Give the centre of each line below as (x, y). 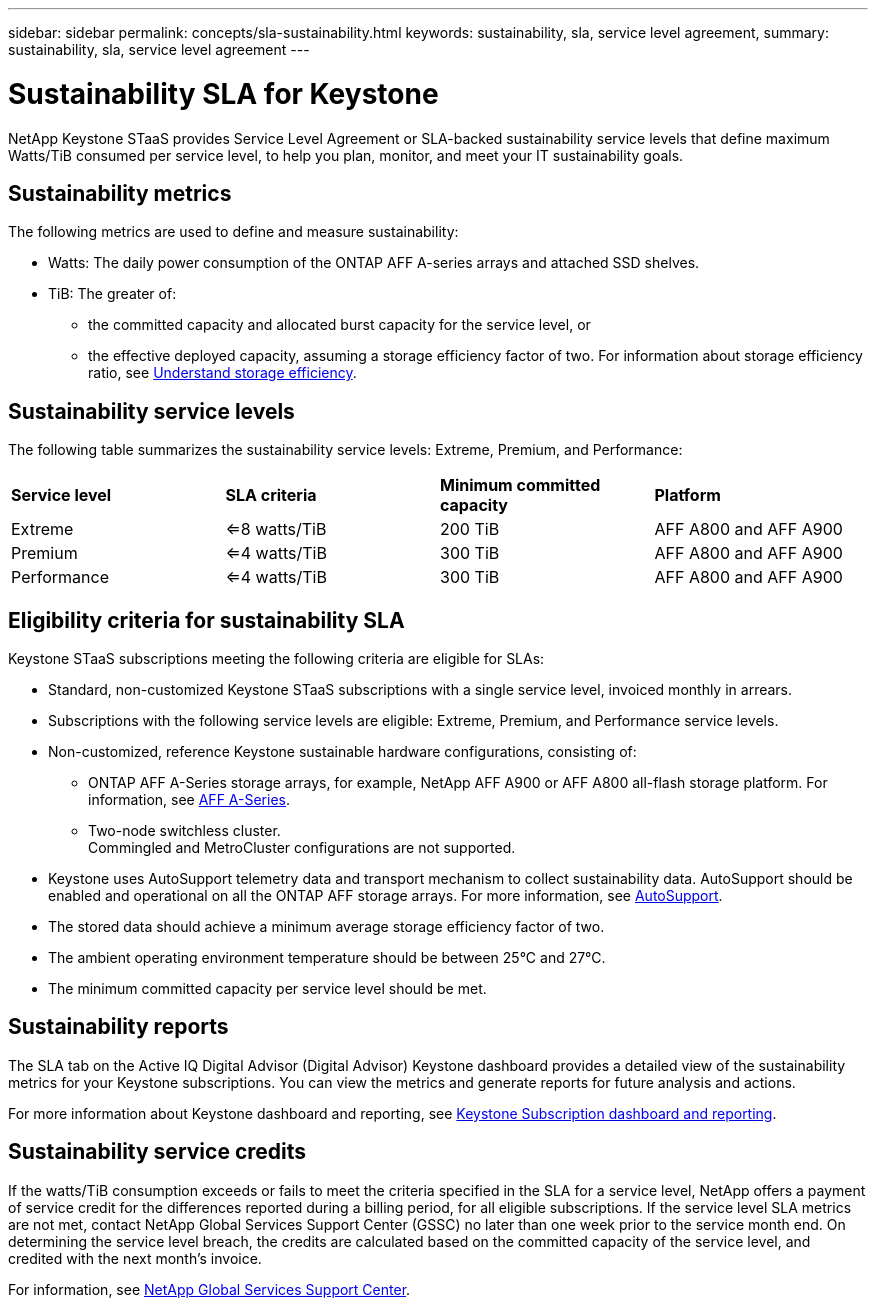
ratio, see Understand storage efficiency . (222, 373)
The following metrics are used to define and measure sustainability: (233, 232)
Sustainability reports (118, 1027)
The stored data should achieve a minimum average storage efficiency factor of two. (326, 927)
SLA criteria (271, 495)
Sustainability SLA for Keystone (223, 93)
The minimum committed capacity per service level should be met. (267, 989)
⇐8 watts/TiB (276, 529)
